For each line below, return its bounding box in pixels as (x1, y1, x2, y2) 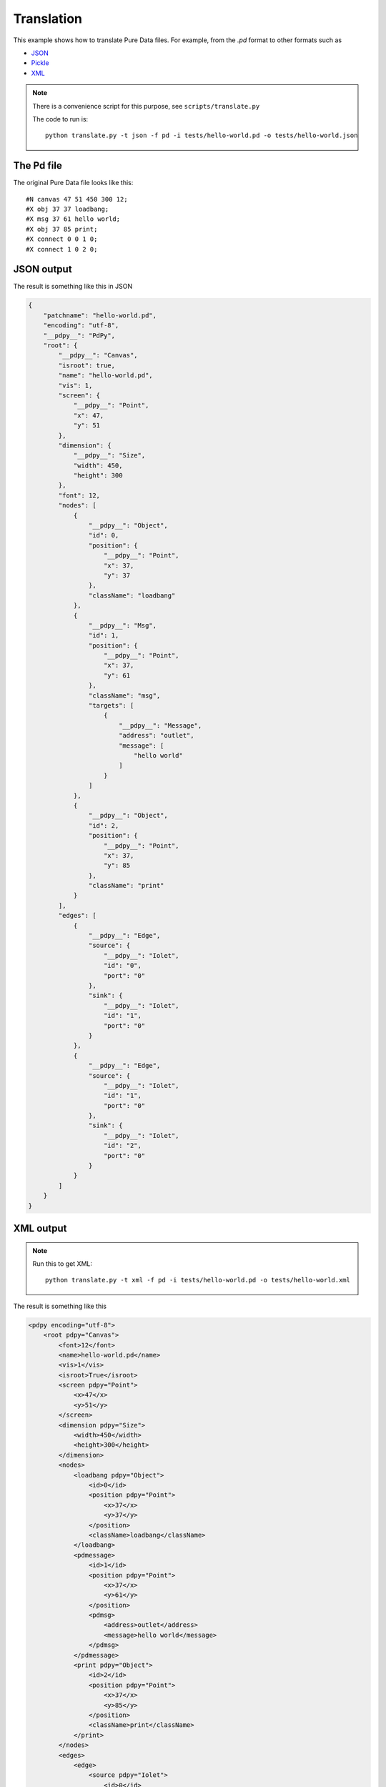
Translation (13, 11, 82, 26)
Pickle (31, 59, 49, 67)
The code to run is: (32, 114, 89, 123)
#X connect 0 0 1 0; (26, 235, 98, 243)
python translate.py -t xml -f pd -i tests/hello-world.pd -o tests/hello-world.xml (45, 1276, 350, 1284)
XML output (13, 1222, 67, 1234)
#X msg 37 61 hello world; (26, 215, 121, 223)
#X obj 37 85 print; (26, 225, 98, 233)
